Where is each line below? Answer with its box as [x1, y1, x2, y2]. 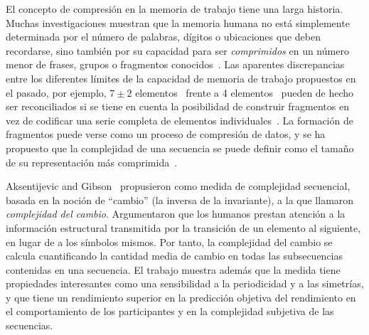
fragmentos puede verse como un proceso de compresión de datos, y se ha [6, 127, 326, 142]
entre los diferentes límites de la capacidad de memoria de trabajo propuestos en [6, 70, 356, 85]
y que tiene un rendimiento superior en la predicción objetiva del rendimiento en [6, 289, 356, 304]
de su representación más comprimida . [6, 154, 178, 169]
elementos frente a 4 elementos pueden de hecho [135, 85, 354, 100]
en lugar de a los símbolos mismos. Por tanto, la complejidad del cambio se [6, 234, 333, 249]
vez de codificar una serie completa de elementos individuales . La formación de [6, 112, 353, 127]
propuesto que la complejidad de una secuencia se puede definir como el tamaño [6, 140, 354, 155]
